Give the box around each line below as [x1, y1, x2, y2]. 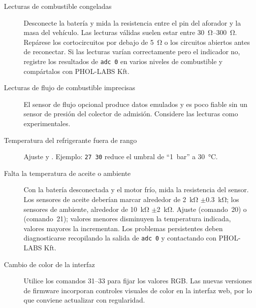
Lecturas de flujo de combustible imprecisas [4, 82, 135, 93]
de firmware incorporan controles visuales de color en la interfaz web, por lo [24, 285, 252, 295]
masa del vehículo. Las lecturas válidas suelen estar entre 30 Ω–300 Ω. [24, 27, 237, 37]
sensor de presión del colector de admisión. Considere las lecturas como [24, 108, 238, 119]
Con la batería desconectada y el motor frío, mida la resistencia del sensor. [24, 184, 249, 195]
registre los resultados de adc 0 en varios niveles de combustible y [24, 56, 223, 66]
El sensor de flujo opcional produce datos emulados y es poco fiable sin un [24, 99, 248, 109]
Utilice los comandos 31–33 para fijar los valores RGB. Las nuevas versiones [24, 275, 252, 286]
